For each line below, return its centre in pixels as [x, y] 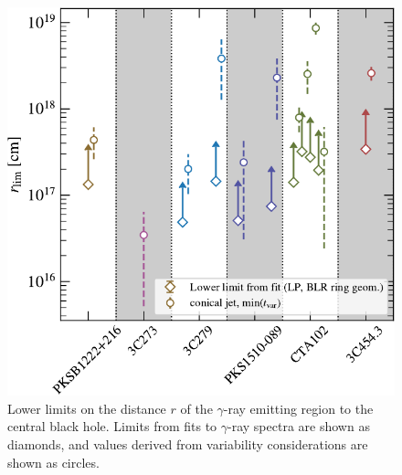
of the [196, 408]
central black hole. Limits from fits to [112, 426]
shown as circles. [53, 462]
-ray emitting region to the [298, 408]
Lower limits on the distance [87, 408]
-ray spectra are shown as [299, 426]
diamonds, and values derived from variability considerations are [188, 443]
